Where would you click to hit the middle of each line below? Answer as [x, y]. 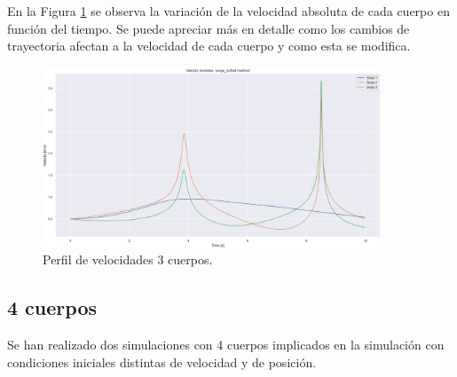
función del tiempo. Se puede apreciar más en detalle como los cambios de [209, 28]
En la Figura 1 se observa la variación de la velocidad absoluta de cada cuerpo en [228, 11]
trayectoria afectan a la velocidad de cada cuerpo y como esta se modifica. [209, 46]
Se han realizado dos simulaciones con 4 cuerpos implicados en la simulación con [226, 345]
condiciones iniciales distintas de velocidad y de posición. [162, 361]
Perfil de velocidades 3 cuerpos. [128, 259]
